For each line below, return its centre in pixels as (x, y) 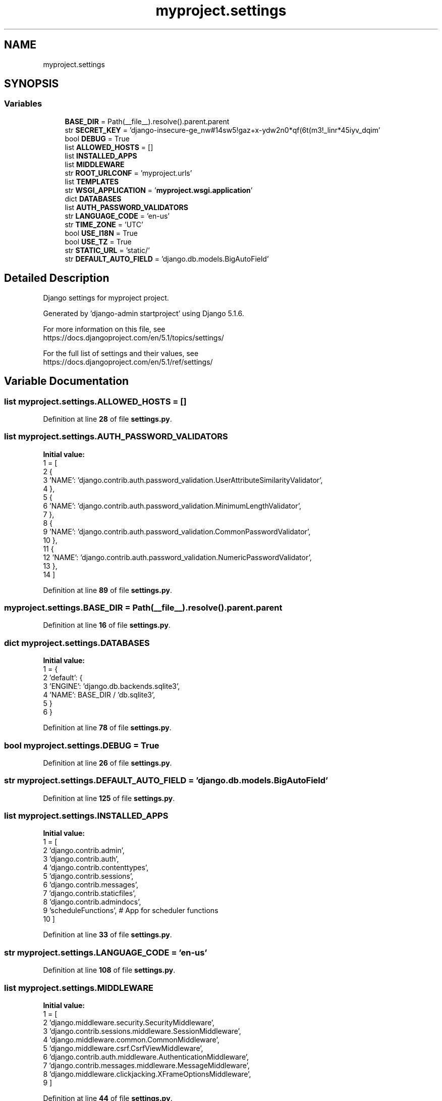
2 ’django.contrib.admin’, (84, 850)
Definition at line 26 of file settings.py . (107, 763)
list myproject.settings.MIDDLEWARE (79, 988)
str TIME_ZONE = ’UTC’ (104, 224)
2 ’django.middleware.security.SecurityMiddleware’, (129, 1022)
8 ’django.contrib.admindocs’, (92, 902)
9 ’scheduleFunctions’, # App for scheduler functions (131, 911)
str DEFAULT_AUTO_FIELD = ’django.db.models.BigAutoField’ (167, 259)
